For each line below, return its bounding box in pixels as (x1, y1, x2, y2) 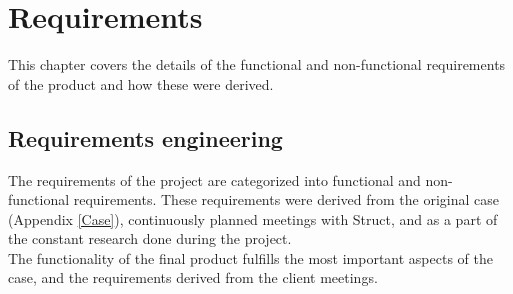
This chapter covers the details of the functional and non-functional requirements (8, 54, 506, 75)
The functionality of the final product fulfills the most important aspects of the (8, 247, 493, 268)
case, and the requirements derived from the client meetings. (8, 267, 378, 288)
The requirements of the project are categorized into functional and (8, 169, 421, 190)
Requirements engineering (8, 122, 283, 153)
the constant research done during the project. (8, 228, 292, 249)
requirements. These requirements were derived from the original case (73, 189, 499, 210)
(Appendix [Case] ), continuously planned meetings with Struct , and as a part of (8, 208, 498, 229)
